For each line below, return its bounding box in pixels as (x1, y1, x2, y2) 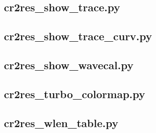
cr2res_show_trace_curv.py (4, 28, 152, 44)
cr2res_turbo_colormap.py (4, 86, 145, 101)
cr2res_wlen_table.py (4, 115, 118, 130)
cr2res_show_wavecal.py (4, 57, 133, 72)
